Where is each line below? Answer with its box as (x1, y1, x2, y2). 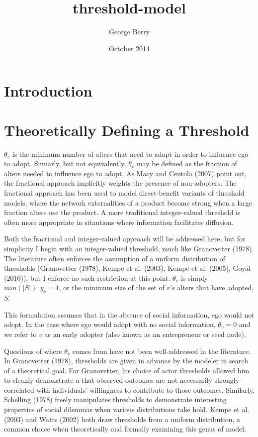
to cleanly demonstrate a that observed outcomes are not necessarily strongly (4, 375, 240, 385)
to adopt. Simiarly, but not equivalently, (4, 158, 126, 169)
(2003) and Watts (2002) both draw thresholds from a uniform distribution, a (4, 414, 241, 424)
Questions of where (4, 345, 62, 356)
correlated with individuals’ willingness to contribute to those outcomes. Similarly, (4, 384, 255, 395)
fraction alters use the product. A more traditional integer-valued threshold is (4, 207, 241, 218)
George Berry (108, 26, 150, 37)
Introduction (4, 81, 92, 101)
